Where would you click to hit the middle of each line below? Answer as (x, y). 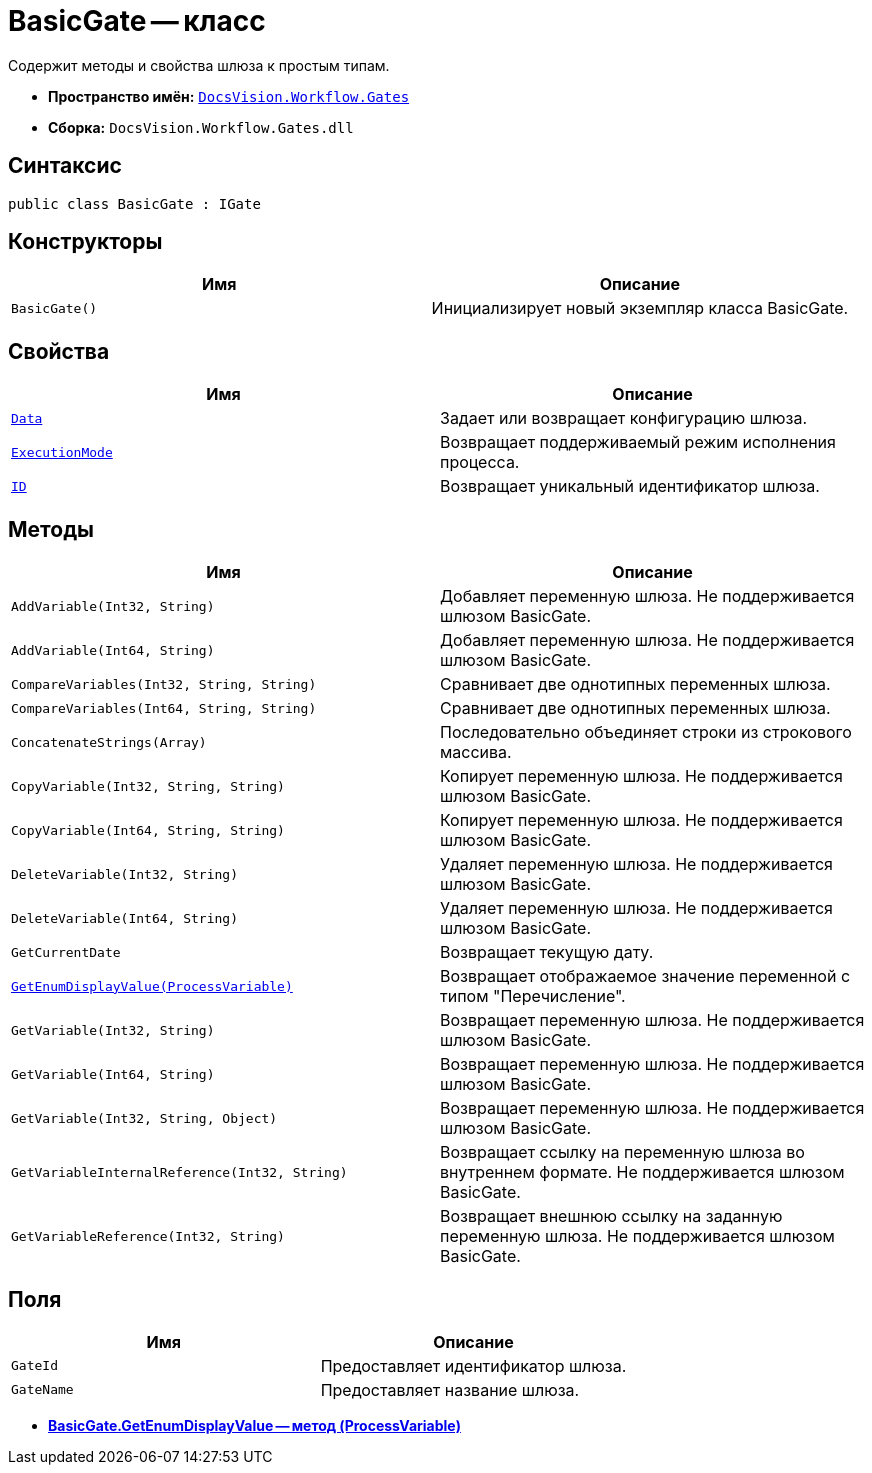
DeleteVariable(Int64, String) (124, 918)
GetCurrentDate (66, 952)
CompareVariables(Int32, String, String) (164, 684)
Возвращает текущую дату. (547, 952)
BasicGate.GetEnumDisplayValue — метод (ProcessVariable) (254, 1425)
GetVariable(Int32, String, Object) (144, 1118)
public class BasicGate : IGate (134, 203)
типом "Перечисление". (533, 996)
